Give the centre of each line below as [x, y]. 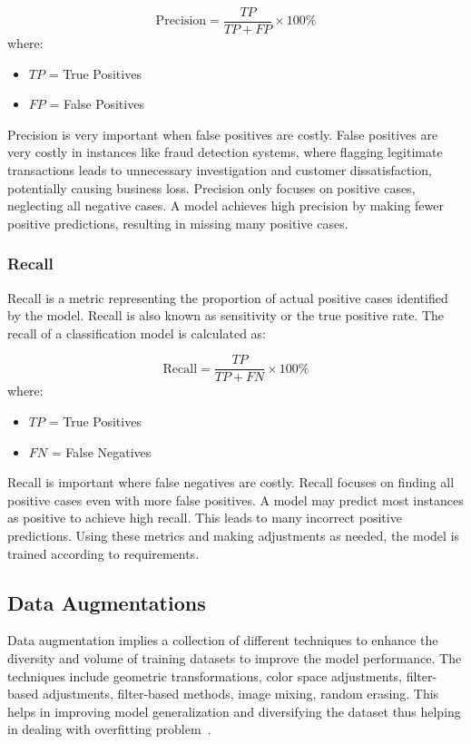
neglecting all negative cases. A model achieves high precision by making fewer [226, 206]
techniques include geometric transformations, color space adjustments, [205, 675]
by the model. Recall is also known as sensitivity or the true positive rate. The [226, 315]
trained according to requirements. [103, 553]
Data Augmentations [107, 602]
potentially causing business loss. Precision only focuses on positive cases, [211, 187]
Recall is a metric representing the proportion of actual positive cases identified [228, 297]
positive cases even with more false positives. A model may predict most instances [235, 499]
